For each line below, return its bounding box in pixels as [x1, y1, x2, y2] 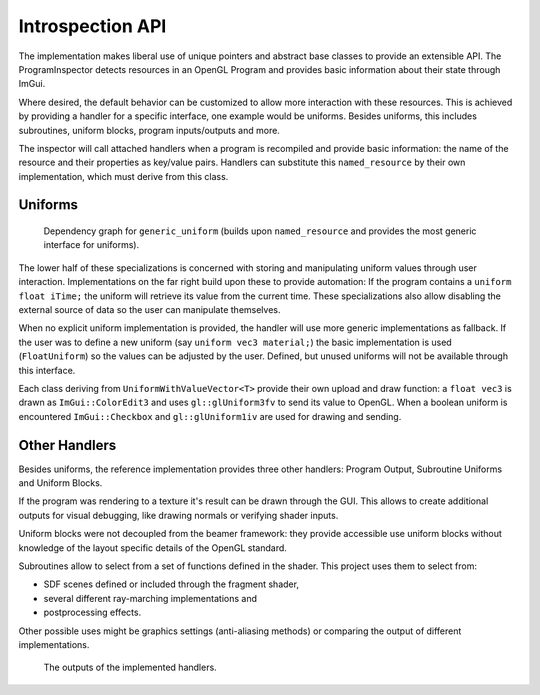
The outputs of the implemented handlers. [43, 661, 217, 674]
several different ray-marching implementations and [43, 592, 257, 604]
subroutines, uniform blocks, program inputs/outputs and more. [18, 124, 280, 136]
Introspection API [18, 15, 167, 37]
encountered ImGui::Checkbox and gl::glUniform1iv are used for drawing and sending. [18, 410, 402, 422]
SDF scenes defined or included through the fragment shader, [43, 578, 300, 590]
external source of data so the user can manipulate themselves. [18, 304, 281, 316]
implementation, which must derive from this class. [18, 170, 229, 182]
